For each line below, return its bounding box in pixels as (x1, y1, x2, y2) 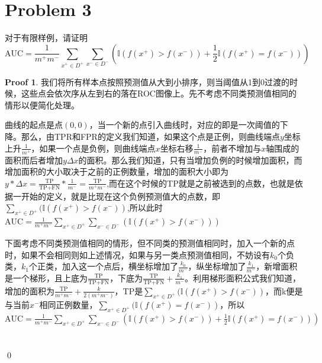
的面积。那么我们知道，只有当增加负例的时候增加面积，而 (78, 153, 302, 166)
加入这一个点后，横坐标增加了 (62, 260, 178, 272)
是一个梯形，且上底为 (5, 271, 88, 284)
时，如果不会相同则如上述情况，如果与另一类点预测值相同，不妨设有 (5, 248, 270, 261)
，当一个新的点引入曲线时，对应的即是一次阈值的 (89, 118, 280, 131)
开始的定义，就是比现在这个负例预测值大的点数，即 (21, 189, 220, 202)
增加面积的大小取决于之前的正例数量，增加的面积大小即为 (5, 165, 228, 178)
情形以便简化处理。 (5, 98, 79, 111)
